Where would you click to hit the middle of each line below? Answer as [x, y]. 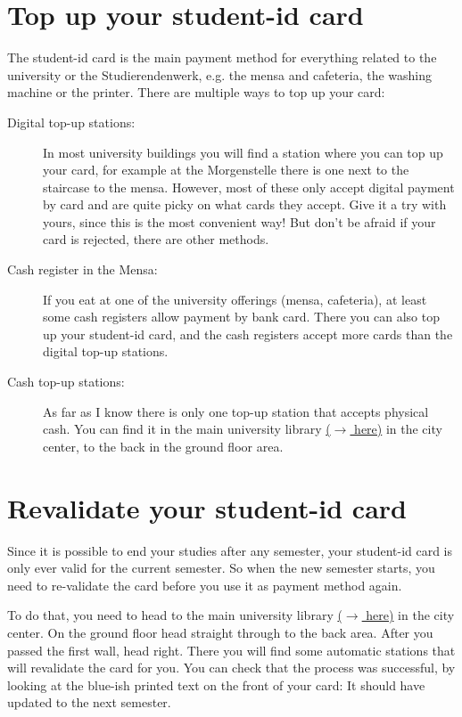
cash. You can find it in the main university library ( [187, 429]
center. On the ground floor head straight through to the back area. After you [220, 632]
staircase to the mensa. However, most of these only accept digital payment [249, 187]
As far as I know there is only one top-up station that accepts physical [236, 411]
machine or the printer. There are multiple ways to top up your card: [196, 92]
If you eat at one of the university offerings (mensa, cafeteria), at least [235, 299]
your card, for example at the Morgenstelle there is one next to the [226, 170]
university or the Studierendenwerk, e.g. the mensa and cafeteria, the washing [220, 74]
